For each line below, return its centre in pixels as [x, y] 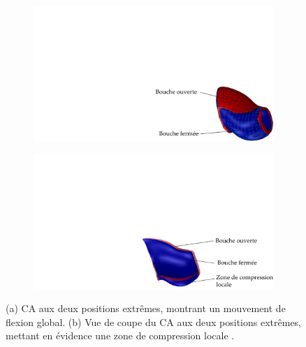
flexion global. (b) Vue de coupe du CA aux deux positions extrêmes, [154, 322]
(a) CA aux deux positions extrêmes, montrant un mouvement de [146, 308]
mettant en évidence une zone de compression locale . [120, 335]
